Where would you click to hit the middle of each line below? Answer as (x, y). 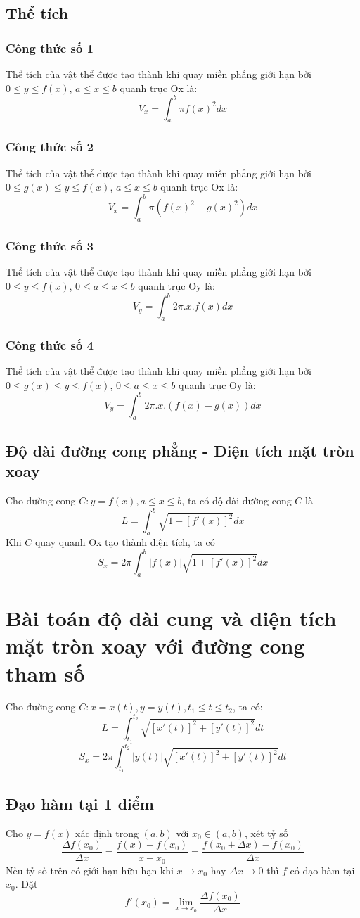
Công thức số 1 (50, 47)
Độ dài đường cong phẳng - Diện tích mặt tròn (180, 450)
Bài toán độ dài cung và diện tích (171, 618)
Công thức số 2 (50, 147)
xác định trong (107, 833)
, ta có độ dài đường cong (237, 501)
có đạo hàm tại (322, 870)
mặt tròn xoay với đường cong (155, 645)
